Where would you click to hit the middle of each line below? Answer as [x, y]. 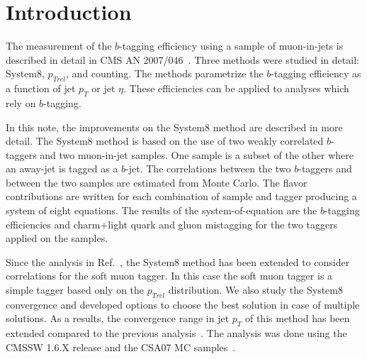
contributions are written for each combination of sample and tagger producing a [181, 196]
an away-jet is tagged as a [62, 169]
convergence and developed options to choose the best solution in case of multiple [183, 304]
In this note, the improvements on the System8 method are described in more [174, 127]
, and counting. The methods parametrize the [165, 73]
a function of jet [41, 88]
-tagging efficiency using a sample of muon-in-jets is [231, 46]
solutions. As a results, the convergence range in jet [118, 318]
